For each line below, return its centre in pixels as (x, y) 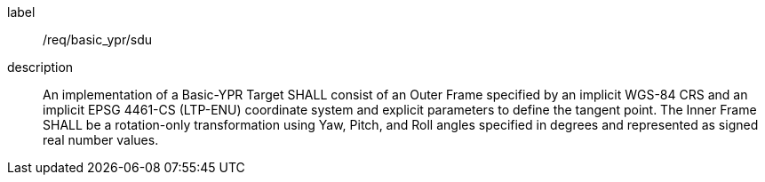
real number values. (101, 140)
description (40, 67)
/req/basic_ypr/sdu (98, 40)
